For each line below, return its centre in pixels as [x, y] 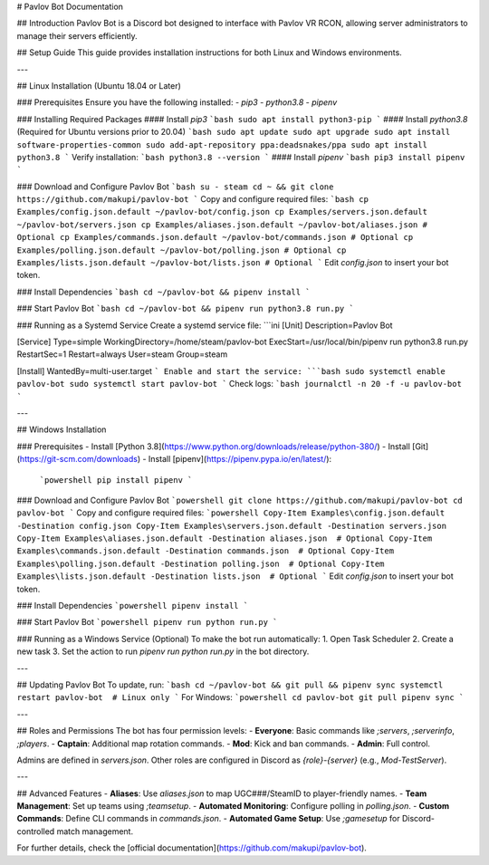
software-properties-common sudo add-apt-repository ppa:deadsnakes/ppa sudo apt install [222, 144]
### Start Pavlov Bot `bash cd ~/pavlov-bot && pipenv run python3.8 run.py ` [186, 309]
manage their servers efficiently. [77, 35]
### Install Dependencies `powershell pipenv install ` [133, 606]
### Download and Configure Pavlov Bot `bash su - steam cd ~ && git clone [175, 187]
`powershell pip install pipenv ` [116, 480]
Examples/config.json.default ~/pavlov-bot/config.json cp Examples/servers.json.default [222, 212]
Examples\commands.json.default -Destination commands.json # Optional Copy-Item [205, 551]
